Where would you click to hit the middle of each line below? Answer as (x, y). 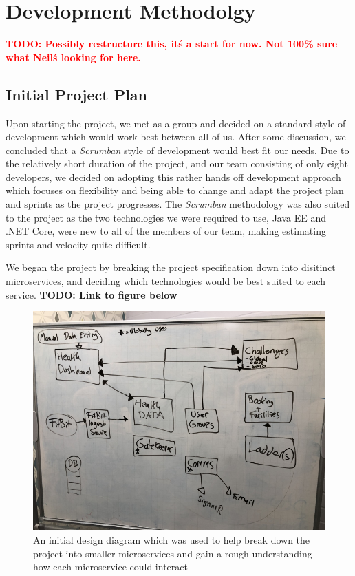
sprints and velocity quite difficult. (78, 244)
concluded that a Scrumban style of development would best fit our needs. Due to (177, 150)
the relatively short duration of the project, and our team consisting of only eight (177, 163)
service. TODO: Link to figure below (92, 294)
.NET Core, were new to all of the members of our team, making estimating (166, 231)
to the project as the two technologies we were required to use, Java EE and (166, 217)
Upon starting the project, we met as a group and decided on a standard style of (176, 123)
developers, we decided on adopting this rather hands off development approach (173, 177)
